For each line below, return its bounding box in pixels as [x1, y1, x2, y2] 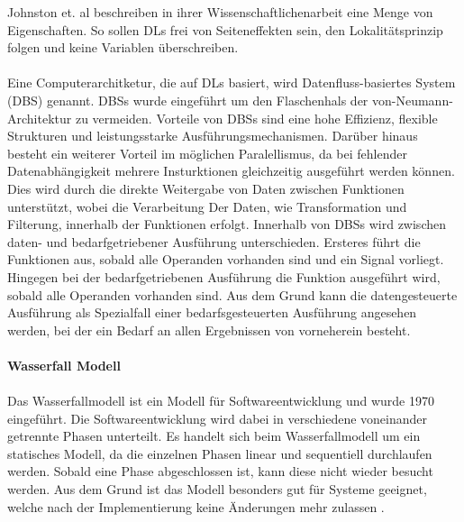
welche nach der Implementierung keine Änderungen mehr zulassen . [7, 497, 385, 516]
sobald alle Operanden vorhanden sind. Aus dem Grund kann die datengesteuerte [7, 285, 458, 304]
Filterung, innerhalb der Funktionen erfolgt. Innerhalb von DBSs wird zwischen [7, 215, 446, 234]
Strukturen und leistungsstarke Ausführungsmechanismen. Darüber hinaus [7, 126, 418, 145]
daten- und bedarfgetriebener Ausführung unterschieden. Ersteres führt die [7, 232, 421, 251]
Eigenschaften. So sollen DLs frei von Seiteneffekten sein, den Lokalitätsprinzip [7, 20, 443, 39]
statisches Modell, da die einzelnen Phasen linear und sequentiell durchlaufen [7, 444, 432, 462]
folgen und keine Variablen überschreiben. [7, 38, 239, 57]
